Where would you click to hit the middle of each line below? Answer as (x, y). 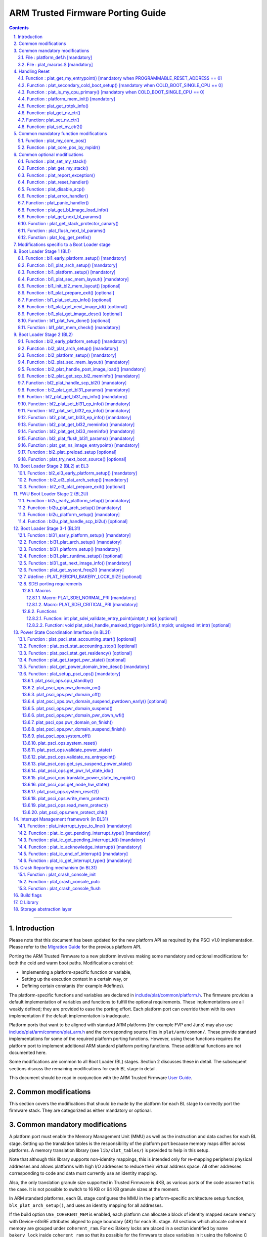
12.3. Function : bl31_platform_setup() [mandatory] (69, 549)
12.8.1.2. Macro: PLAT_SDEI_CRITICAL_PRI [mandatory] (82, 604)
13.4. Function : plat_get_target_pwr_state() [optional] (72, 660)
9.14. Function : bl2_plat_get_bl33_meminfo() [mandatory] (76, 431)
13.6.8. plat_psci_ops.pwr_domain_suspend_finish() (74, 729)
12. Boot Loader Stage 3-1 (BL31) (47, 528)
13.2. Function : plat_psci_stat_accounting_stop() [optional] (78, 646)
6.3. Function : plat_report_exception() (57, 175)
